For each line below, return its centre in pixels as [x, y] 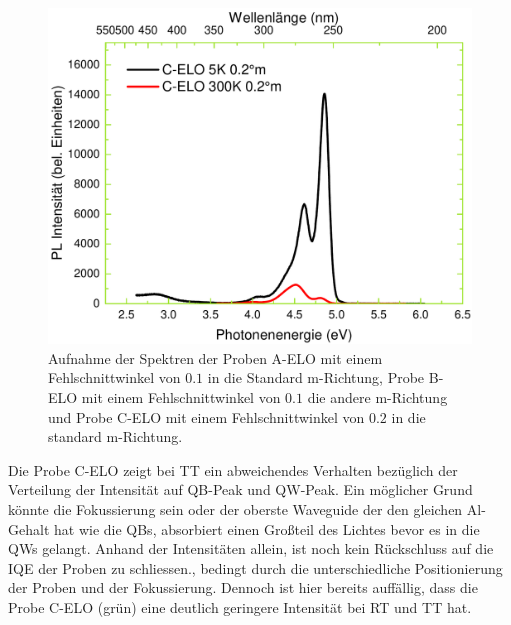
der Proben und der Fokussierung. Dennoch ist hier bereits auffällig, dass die [243, 587]
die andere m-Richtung [377, 397]
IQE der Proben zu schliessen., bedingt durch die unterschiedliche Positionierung [255, 567]
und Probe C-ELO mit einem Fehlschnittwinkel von [206, 416]
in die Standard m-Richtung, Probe [316, 377]
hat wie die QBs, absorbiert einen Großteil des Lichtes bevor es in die [266, 528]
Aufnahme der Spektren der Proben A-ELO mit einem [215, 357]
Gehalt [29, 528]
